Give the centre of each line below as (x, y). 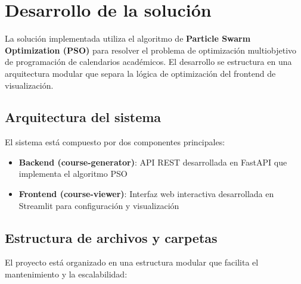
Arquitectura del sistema (83, 117)
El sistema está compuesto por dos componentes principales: (115, 142)
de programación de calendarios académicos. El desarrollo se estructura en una (148, 62)
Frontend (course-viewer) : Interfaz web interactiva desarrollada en (146, 194)
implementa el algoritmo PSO (73, 174)
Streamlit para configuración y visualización (99, 205)
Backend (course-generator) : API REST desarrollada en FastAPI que (153, 162)
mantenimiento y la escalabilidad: (66, 274)
